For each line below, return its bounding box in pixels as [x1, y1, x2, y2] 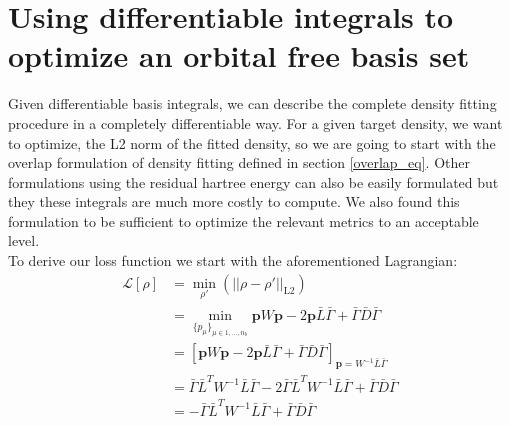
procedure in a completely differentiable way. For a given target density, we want [8, 112, 503, 133]
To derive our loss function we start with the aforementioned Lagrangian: [8, 250, 458, 271]
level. [8, 230, 40, 251]
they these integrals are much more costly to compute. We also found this [8, 191, 460, 212]
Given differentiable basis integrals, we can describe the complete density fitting [8, 93, 497, 114]
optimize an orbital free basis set [8, 35, 470, 76]
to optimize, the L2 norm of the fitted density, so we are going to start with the [8, 132, 496, 153]
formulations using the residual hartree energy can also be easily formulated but [8, 171, 499, 192]
